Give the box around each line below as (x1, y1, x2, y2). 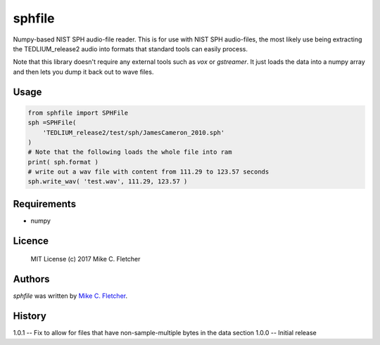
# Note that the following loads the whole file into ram (27, 148, 232, 156)
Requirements (13, 197, 77, 210)
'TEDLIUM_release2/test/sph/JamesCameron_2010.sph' (42, 129, 225, 136)
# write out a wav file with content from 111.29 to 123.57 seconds (27, 168, 270, 176)
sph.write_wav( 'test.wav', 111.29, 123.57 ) (27, 178, 188, 185)
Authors (13, 273, 50, 285)
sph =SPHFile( (27, 119, 77, 126)
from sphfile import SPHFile (27, 109, 129, 117)
